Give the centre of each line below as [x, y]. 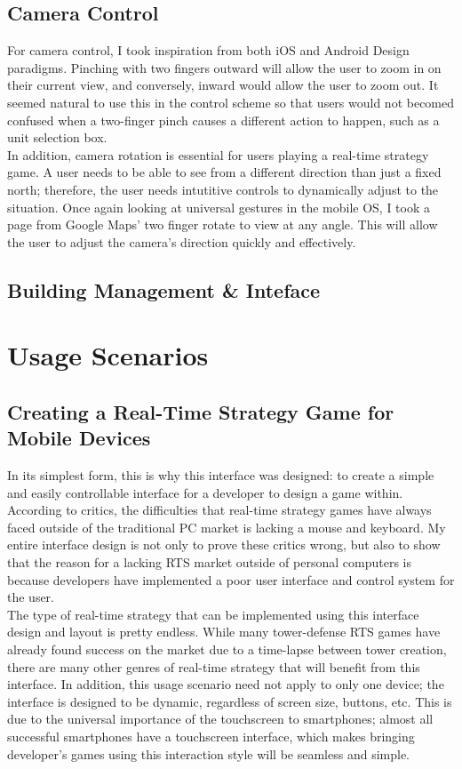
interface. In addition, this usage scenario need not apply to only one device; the [226, 684]
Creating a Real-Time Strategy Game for [201, 411]
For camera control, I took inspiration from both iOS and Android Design [208, 50]
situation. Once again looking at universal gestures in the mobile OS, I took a [219, 207]
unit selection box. [57, 137]
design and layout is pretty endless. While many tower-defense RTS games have [224, 632]
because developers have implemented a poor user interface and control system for [231, 579]
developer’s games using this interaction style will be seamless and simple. [208, 753]
